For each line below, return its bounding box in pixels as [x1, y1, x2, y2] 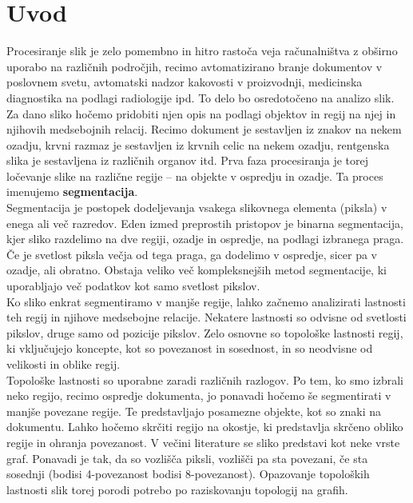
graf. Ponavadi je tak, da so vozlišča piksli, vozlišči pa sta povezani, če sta [6, 449, 368, 466]
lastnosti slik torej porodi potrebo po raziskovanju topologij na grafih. [6, 481, 348, 497]
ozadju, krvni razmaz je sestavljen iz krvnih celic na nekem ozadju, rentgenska [6, 136, 390, 153]
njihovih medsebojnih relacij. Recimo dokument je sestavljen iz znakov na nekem [6, 121, 402, 138]
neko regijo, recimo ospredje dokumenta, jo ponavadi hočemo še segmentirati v [6, 387, 391, 404]
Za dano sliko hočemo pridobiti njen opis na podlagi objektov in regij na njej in [6, 105, 396, 122]
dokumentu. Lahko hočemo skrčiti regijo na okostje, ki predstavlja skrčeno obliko [6, 418, 403, 435]
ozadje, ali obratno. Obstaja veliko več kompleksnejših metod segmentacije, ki [6, 261, 387, 278]
